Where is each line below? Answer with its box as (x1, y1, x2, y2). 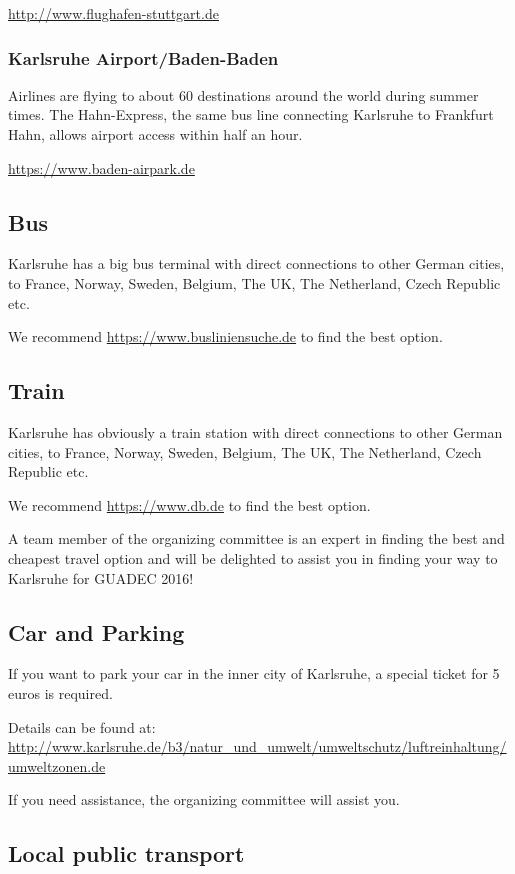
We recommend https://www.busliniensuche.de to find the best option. (8, 326, 443, 347)
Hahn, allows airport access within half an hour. (8, 124, 303, 144)
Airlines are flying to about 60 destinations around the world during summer (8, 84, 479, 105)
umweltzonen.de (8, 755, 106, 776)
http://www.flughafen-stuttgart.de (8, 3, 219, 23)
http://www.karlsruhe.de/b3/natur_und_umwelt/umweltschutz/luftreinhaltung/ (8, 736, 507, 757)
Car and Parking (8, 616, 185, 647)
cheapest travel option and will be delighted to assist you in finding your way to (8, 547, 498, 568)
